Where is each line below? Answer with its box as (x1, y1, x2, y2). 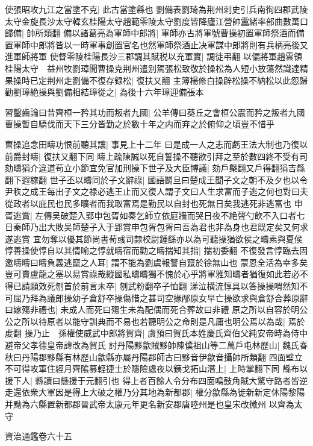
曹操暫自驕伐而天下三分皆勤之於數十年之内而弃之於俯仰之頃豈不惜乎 (5, 118, 274, 130)
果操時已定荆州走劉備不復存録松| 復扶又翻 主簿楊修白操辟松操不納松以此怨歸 (5, 74, 308, 86)
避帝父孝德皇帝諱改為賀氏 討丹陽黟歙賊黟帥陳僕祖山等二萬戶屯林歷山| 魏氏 (5, 339, 300, 351)
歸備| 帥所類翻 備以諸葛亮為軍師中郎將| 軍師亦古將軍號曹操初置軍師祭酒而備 (5, 27, 305, 39)
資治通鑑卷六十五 (5, 430, 72, 442)
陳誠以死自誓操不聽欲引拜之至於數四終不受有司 (122, 149, 308, 162)
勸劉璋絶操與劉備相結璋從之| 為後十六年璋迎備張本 (5, 86, 204, 98)
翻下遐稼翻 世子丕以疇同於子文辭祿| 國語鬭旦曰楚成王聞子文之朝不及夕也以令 (5, 173, 308, 186)
